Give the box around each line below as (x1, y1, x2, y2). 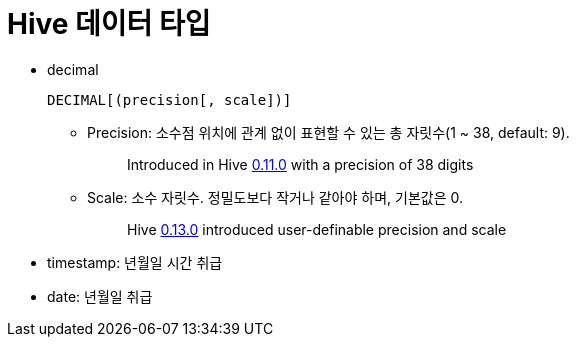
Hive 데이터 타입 (7, 7, 211, 41)
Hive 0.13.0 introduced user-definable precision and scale (127, 220, 507, 238)
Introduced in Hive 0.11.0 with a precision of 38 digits (127, 155, 474, 173)
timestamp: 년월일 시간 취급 (47, 253, 223, 271)
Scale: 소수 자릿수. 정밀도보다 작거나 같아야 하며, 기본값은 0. (87, 188, 463, 206)
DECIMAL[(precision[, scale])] (47, 91, 292, 108)
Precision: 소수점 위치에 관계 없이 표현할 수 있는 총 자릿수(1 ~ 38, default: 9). (87, 123, 570, 141)
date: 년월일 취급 (47, 287, 153, 305)
